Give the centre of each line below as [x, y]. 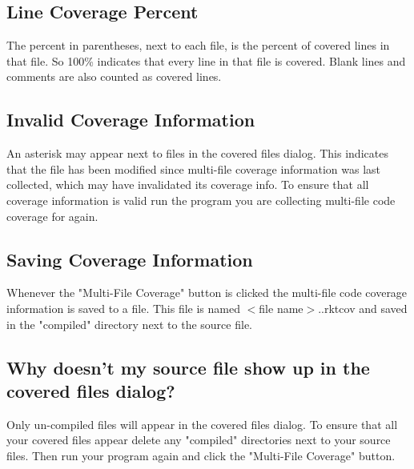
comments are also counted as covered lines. [114, 76]
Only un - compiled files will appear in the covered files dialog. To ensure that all [202, 424]
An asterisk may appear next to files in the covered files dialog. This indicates [197, 153]
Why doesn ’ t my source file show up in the [188, 367]
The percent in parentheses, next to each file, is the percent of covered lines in [198, 45]
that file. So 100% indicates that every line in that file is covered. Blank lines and [206, 60]
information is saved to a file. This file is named [123, 308]
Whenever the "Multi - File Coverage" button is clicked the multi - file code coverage [207, 293]
